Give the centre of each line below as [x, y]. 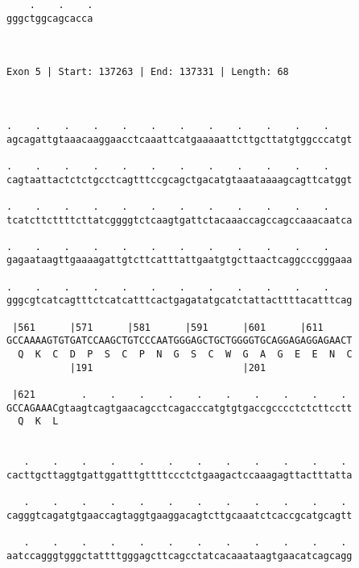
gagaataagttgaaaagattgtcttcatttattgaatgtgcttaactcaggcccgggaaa [179, 260]
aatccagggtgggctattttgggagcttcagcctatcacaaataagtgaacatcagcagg [179, 555]
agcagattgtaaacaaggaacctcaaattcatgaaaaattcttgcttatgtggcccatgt [179, 139]
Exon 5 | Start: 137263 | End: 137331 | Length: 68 [148, 72]
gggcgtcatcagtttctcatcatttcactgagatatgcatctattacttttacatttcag [179, 301]
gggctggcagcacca [50, 18]
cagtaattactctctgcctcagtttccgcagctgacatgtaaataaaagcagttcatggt [179, 180]
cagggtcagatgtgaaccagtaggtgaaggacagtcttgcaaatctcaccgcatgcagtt [179, 515]
